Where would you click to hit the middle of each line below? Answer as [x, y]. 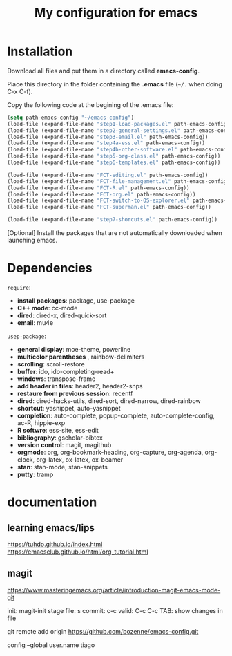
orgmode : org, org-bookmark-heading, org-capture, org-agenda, [110, 452]
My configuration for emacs [116, 13]
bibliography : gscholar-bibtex [60, 438]
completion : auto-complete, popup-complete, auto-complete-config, [116, 415]
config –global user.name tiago [51, 645]
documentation [52, 502]
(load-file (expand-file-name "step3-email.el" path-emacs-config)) [108, 137]
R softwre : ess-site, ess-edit [58, 430]
